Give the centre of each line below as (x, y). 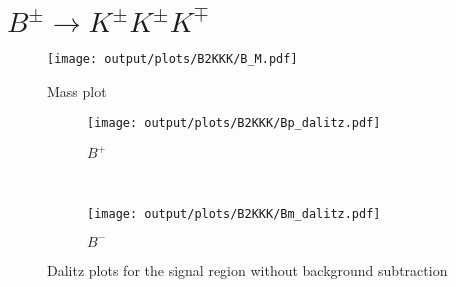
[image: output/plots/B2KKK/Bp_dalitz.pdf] (234, 123)
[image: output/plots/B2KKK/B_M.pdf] (172, 58)
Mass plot (77, 90)
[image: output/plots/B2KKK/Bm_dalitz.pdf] (234, 213)
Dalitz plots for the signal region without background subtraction (247, 269)
